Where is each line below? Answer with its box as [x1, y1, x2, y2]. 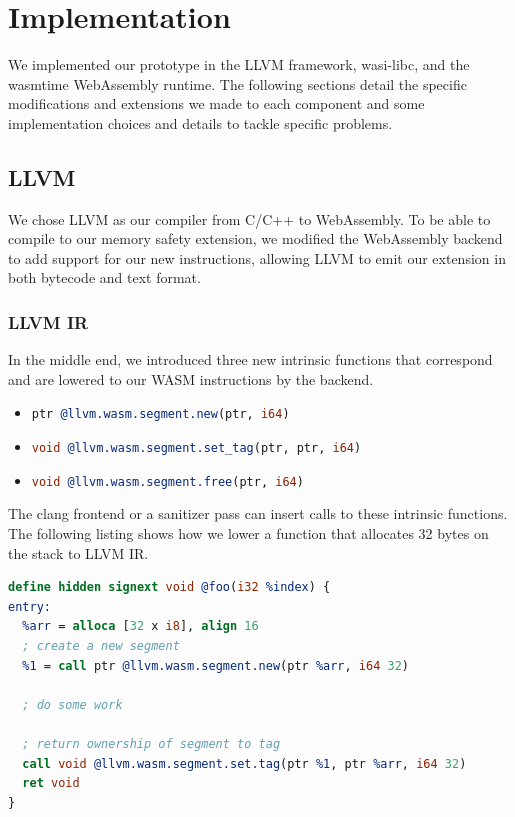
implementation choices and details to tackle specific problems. [8, 112, 393, 133]
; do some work [22, 697, 123, 712]
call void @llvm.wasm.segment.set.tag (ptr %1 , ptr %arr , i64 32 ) [22, 756, 467, 771]
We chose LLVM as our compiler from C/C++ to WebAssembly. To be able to [8, 208, 491, 229]
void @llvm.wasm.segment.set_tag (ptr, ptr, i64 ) [31, 441, 362, 456]
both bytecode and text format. [8, 267, 201, 288]
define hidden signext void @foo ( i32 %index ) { [8, 580, 331, 595]
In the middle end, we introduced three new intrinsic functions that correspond [8, 349, 493, 370]
